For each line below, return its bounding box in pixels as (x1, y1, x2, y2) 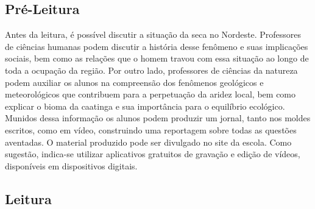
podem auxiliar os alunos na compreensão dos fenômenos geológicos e (5, 76, 264, 88)
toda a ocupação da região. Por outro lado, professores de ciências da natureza (5, 63, 298, 76)
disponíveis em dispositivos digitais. (5, 159, 138, 172)
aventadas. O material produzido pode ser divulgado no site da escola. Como (5, 135, 292, 148)
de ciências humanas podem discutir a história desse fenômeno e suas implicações (5, 40, 308, 52)
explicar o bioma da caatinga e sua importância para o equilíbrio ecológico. (5, 99, 285, 112)
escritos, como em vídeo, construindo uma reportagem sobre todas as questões (5, 123, 297, 136)
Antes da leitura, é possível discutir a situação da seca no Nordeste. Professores (5, 28, 302, 41)
